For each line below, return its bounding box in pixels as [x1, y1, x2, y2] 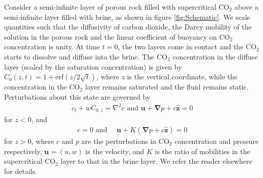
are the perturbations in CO [81, 135, 169, 146]
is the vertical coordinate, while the [127, 71, 238, 82]
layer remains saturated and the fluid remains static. [85, 81, 249, 92]
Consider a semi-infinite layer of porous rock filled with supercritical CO [4, 2, 229, 12]
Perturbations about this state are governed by [4, 91, 151, 102]
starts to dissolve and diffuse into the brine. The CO [4, 51, 167, 62]
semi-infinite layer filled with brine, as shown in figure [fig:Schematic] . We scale [4, 11, 250, 22]
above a [235, 2, 258, 12]
